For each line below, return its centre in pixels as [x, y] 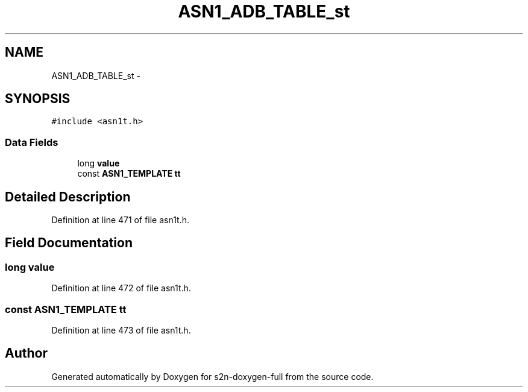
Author [26, 353]
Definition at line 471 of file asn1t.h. [120, 220]
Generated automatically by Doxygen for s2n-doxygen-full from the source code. [212, 376]
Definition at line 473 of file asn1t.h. [121, 330]
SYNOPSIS [38, 99]
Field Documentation [69, 243]
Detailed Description [68, 197]
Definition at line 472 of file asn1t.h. [121, 288]
